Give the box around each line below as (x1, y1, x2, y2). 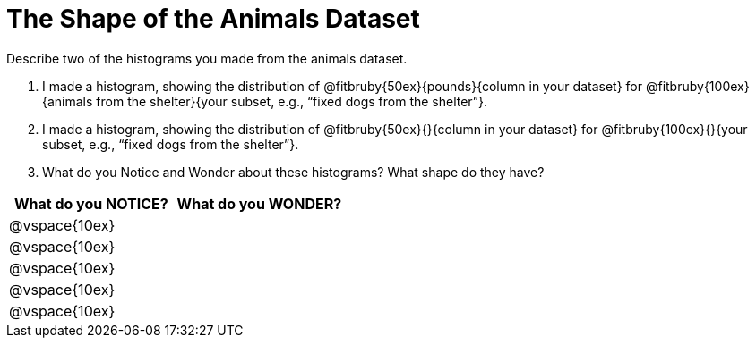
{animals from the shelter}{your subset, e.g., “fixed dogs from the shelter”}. (42, 93, 488, 109)
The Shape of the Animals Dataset (6, 4, 420, 34)
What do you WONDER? (176, 194, 342, 213)
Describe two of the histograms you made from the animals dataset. (6, 50, 408, 66)
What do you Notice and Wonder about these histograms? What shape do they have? (42, 164, 545, 180)
